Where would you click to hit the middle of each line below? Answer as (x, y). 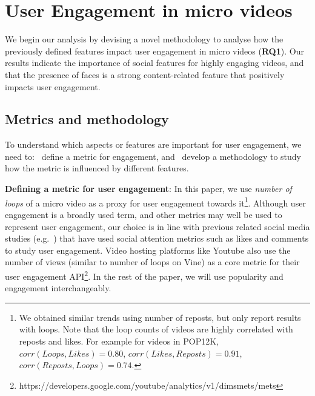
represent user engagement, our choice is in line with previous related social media (157, 226)
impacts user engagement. (53, 86)
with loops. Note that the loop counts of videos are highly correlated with (156, 329)
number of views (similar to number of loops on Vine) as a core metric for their (152, 262)
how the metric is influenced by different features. (97, 168)
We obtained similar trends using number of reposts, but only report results (160, 317)
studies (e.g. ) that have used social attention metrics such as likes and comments (157, 238)
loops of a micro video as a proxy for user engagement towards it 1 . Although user (155, 202)
